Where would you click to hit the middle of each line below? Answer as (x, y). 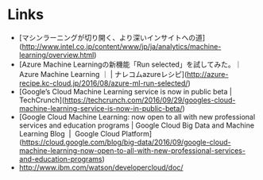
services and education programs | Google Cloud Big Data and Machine (137, 125)
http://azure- (208, 74)
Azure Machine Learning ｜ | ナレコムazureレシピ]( (103, 74)
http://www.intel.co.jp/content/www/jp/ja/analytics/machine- (122, 46)
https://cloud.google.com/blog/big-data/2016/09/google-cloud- (126, 142)
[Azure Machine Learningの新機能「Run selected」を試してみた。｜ (130, 64)
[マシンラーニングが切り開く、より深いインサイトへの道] (112, 37)
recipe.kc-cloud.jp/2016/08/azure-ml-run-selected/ (103, 83)
